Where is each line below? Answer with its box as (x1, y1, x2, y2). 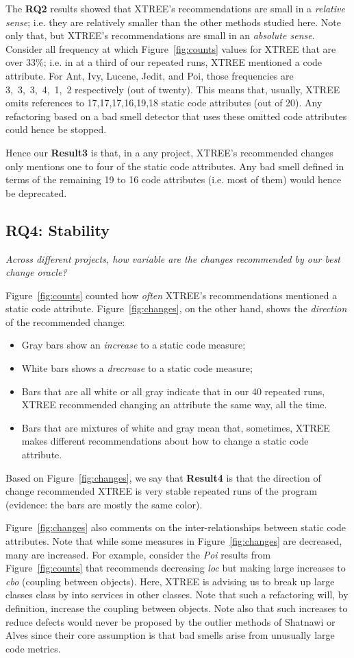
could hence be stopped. (5, 122, 107, 137)
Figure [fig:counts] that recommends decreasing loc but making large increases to (5, 561, 346, 575)
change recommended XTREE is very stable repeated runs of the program (5, 484, 317, 498)
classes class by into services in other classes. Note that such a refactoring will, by (5, 587, 349, 602)
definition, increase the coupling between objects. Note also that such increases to (5, 600, 348, 615)
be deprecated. (5, 185, 67, 200)
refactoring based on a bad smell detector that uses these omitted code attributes (5, 108, 347, 123)
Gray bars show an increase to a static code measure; (21, 338, 246, 352)
